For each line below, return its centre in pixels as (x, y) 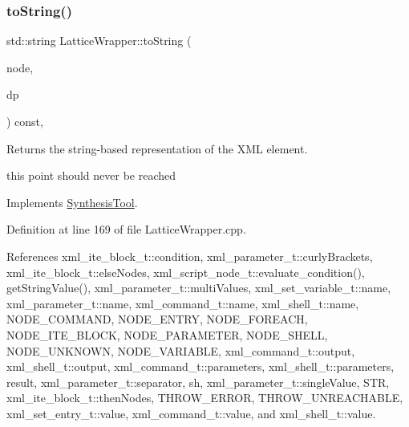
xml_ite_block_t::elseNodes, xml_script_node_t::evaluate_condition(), (186, 272)
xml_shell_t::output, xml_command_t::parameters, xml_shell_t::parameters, (200, 366)
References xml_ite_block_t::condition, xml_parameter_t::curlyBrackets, (190, 256)
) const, (25, 121)
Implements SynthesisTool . (72, 202)
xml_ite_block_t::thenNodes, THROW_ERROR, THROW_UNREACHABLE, (205, 398)
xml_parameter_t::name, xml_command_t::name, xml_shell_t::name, (183, 303)
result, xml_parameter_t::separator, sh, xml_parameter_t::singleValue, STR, (198, 382)
